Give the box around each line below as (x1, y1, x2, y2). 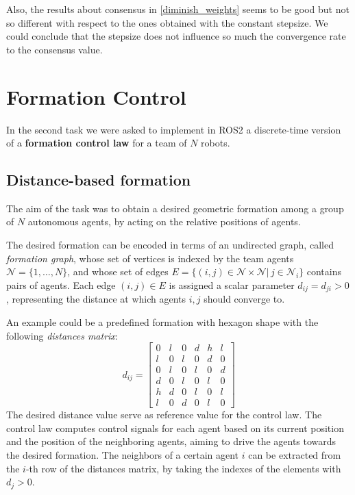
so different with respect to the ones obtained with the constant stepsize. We (6, 15, 328, 29)
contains (306, 264, 341, 279)
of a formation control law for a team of (6, 136, 187, 150)
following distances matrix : (6, 328, 118, 342)
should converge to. (204, 292, 285, 306)
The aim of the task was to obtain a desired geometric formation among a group (6, 201, 344, 215)
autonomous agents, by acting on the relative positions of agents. (27, 214, 301, 229)
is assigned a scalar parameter (169, 277, 295, 292)
